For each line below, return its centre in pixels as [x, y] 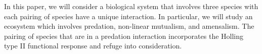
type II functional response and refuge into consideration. [93, 46]
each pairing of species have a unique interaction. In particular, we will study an [128, 16]
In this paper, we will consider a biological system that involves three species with [131, 6]
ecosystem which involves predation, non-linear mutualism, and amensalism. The [129, 26]
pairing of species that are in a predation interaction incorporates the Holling [124, 36]
